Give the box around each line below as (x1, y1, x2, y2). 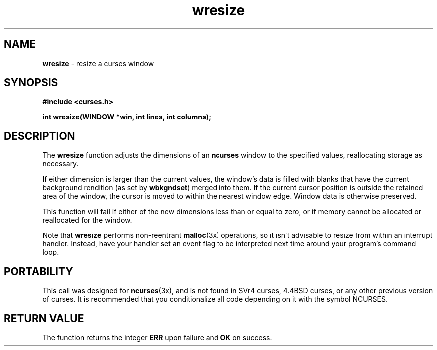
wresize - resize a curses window (42, 59, 154, 68)
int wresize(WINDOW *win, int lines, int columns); (42, 113, 211, 121)
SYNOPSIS (4, 76, 58, 89)
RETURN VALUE (4, 312, 84, 325)
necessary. (42, 159, 79, 168)
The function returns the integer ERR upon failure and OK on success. (42, 333, 272, 342)
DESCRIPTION (4, 129, 75, 142)
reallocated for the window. (42, 216, 132, 225)
